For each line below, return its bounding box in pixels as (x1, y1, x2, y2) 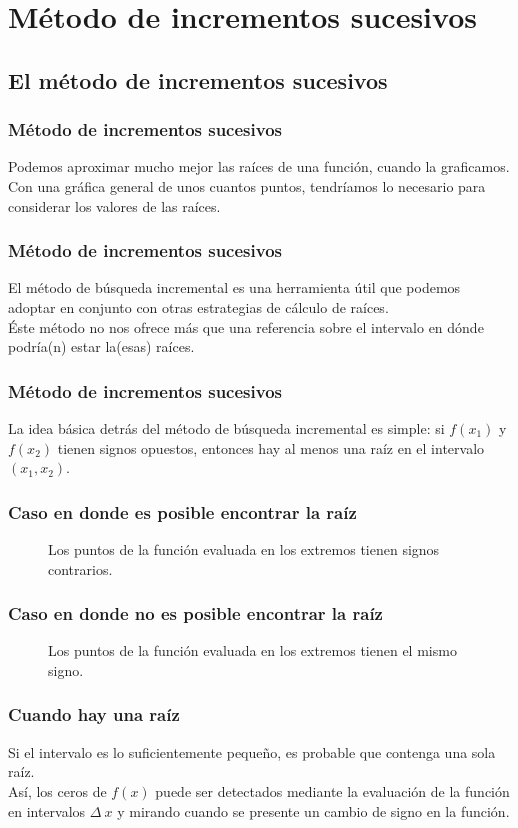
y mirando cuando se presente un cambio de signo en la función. (117, 800, 510, 821)
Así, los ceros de (8, 780, 107, 801)
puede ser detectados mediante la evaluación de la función (155, 780, 510, 801)
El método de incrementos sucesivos (8, 64, 388, 95)
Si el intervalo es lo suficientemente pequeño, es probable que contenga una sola (8, 741, 496, 762)
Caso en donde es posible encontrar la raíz (8, 499, 357, 524)
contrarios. (48, 558, 113, 579)
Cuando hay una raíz (8, 702, 180, 727)
